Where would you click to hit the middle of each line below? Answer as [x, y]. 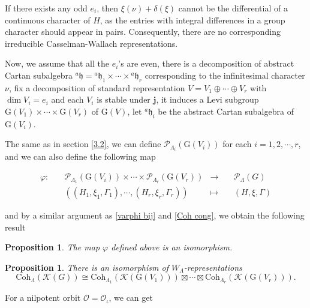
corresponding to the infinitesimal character [225, 75]
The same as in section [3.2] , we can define [83, 144]
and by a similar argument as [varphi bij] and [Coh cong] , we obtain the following [155, 215]
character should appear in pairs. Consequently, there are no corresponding [143, 32]
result [15, 227]
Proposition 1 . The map [52, 247]
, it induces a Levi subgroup [207, 99]
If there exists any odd [46, 8]
